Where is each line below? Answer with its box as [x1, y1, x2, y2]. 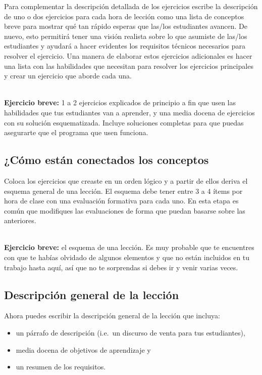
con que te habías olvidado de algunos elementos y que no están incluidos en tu [4, 252, 250, 263]
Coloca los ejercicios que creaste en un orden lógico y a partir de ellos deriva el [4, 175, 248, 186]
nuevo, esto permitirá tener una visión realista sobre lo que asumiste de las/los [4, 30, 247, 41]
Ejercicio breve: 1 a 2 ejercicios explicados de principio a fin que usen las [4, 97, 236, 108]
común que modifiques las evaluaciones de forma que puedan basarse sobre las [4, 205, 245, 216]
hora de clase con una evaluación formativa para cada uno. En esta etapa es [4, 195, 239, 206]
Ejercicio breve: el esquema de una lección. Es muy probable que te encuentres [4, 242, 254, 253]
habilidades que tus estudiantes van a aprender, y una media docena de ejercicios [4, 107, 255, 117]
